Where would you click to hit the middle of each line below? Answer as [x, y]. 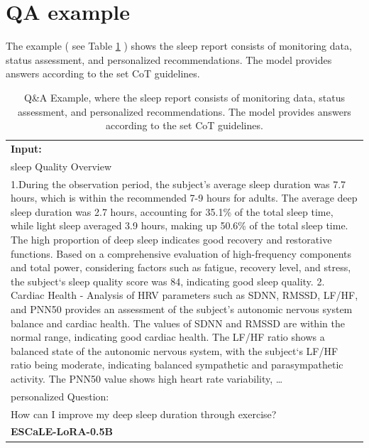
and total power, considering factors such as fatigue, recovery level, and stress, [181, 267]
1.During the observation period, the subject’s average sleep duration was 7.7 [178, 184]
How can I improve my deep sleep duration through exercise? [144, 414]
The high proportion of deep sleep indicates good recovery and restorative [171, 239]
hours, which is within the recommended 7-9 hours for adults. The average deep [184, 198]
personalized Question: [60, 396]
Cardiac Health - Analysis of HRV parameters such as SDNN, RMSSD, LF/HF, [184, 295]
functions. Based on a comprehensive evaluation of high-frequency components [181, 253]
